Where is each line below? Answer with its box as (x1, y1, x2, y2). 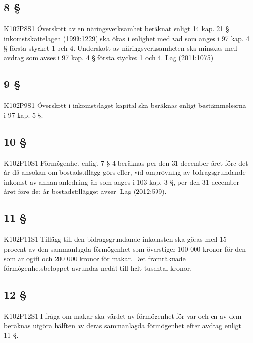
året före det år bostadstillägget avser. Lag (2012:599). (4, 186, 167, 196)
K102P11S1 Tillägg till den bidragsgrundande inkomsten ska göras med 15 (4, 234, 227, 244)
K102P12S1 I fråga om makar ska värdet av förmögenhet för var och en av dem (4, 311, 242, 321)
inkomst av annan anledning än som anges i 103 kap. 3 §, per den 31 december (4, 176, 240, 187)
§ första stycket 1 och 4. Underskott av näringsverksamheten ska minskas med (4, 43, 237, 53)
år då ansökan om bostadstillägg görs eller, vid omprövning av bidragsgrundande (4, 167, 246, 177)
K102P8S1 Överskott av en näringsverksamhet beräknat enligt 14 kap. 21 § (4, 23, 229, 34)
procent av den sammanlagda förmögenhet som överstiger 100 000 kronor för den (4, 244, 246, 254)
